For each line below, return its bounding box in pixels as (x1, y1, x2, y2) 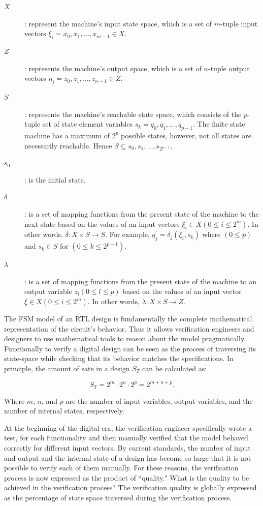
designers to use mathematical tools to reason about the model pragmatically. (4, 333, 246, 344)
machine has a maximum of (24, 130, 110, 140)
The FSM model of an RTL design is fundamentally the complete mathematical (4, 313, 252, 324)
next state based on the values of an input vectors (24, 218, 180, 229)
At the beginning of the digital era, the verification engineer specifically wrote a (4, 422, 252, 433)
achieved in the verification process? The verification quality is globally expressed (4, 482, 257, 493)
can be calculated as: (142, 363, 207, 374)
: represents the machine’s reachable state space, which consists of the (24, 108, 242, 119)
